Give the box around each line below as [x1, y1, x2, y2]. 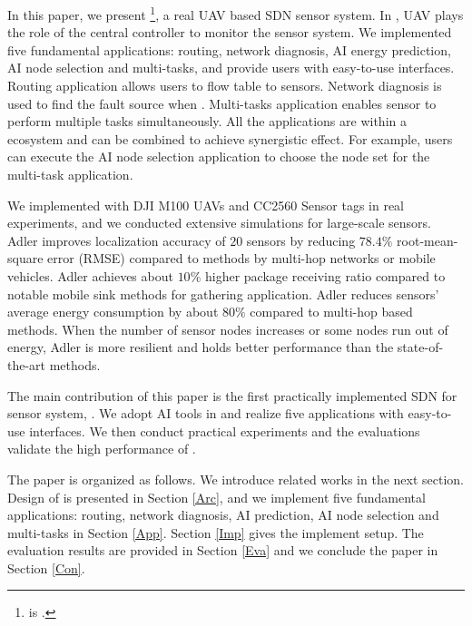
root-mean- [397, 230, 458, 249]
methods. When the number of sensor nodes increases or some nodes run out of [7, 319, 448, 338]
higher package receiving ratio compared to [204, 266, 446, 285]
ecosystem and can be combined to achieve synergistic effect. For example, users [7, 129, 453, 148]
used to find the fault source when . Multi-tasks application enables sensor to [7, 93, 437, 112]
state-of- [397, 337, 444, 357]
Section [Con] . [7, 558, 85, 577]
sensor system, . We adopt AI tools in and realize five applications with [7, 404, 404, 423]
